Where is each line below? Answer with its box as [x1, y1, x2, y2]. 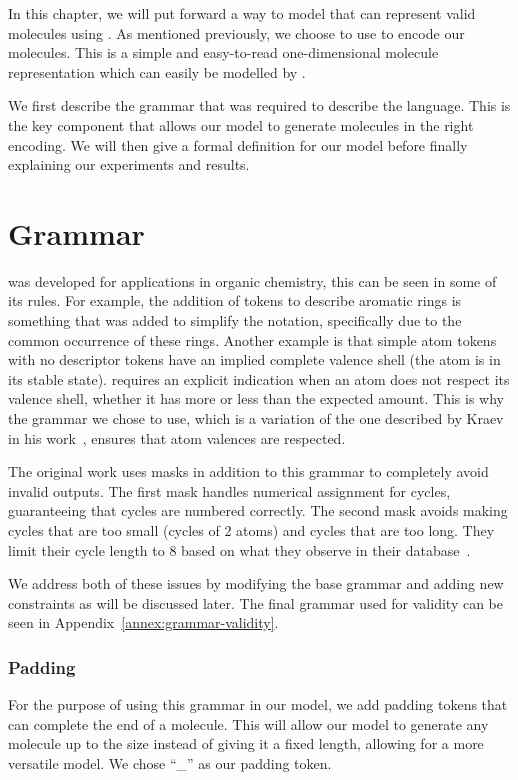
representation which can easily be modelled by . [8, 61, 306, 82]
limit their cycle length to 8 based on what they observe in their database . [8, 539, 471, 560]
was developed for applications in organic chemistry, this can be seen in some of [8, 270, 497, 291]
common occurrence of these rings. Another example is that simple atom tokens [8, 329, 497, 350]
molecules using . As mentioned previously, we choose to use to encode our [8, 22, 465, 43]
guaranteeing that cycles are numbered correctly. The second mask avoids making [8, 500, 508, 521]
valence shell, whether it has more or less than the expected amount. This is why [8, 388, 504, 409]
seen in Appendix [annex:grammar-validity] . [8, 612, 279, 633]
